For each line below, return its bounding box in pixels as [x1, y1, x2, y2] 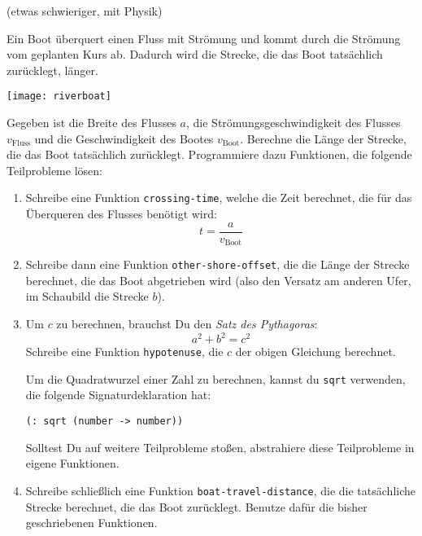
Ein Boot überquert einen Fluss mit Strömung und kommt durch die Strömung [7, 29, 401, 46]
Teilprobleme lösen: [7, 161, 102, 178]
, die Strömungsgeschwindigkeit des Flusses [186, 114, 401, 131]
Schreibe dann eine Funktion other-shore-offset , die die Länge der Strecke [25, 256, 410, 273]
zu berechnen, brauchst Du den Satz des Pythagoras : [56, 315, 318, 332]
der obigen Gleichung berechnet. [235, 343, 396, 360]
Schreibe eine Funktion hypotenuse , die [25, 343, 224, 360]
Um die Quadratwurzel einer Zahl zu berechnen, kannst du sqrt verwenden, [25, 370, 406, 387]
